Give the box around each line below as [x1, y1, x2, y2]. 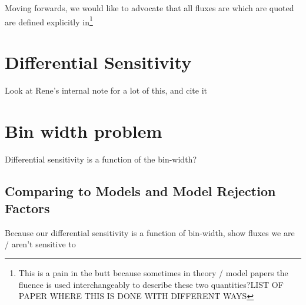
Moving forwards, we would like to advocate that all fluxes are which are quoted [5, 2, 294, 14]
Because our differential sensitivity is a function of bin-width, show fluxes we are [5, 226, 295, 238]
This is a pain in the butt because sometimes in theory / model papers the [18, 267, 288, 279]
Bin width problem [5, 118, 162, 142]
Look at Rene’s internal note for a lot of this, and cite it [5, 84, 208, 96]
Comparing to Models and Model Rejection [5, 181, 276, 200]
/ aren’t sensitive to [5, 238, 76, 250]
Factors [5, 199, 50, 217]
